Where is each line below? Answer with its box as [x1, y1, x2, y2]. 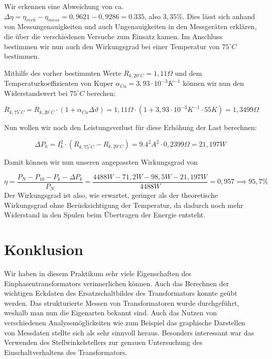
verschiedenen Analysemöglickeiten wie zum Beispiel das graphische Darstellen [4, 317, 245, 327]
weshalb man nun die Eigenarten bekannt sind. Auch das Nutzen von [4, 307, 217, 318]
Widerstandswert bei [4, 87, 68, 98]
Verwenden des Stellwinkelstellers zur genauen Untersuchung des [4, 337, 203, 347]
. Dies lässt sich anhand [182, 11, 255, 21]
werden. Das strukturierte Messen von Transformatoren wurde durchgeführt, [4, 297, 239, 308]
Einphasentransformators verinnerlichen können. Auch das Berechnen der [4, 278, 229, 288]
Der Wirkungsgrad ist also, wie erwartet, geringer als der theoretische [4, 190, 218, 200]
